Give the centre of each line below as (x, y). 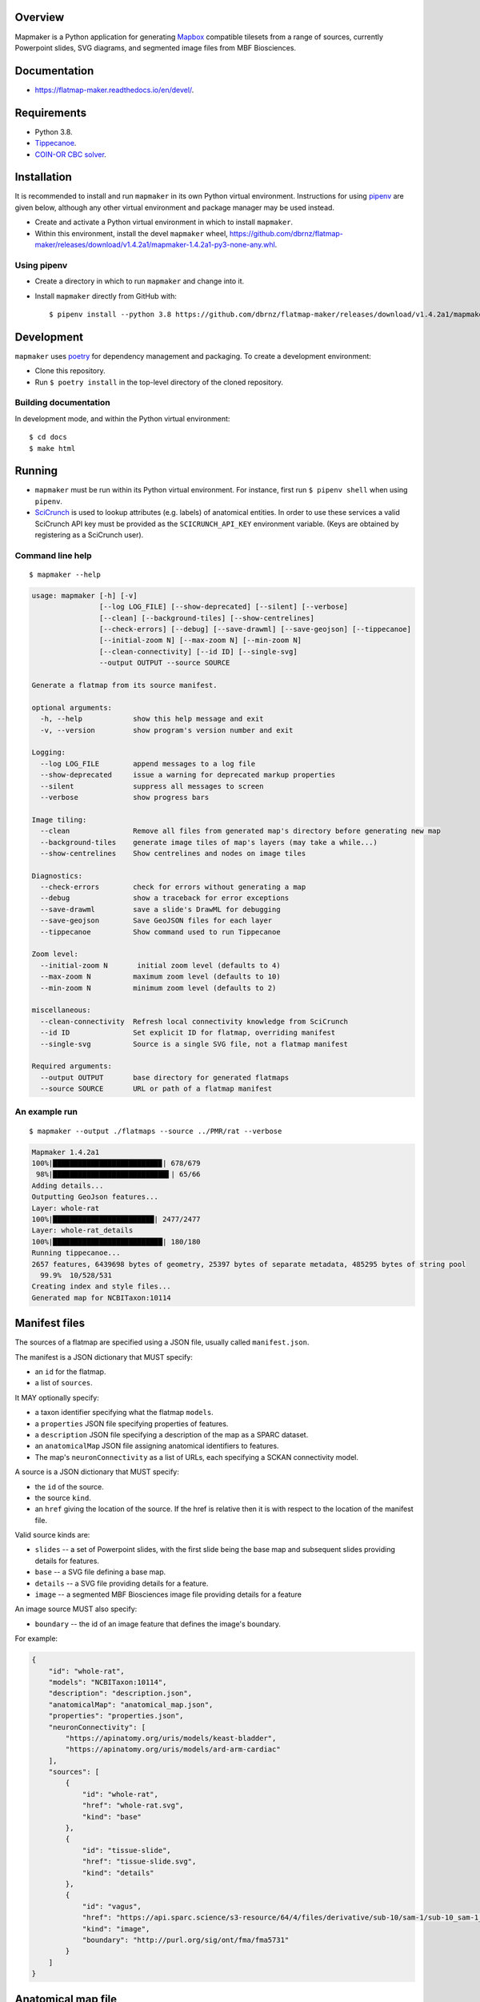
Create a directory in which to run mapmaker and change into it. (140, 281)
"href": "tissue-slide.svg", (139, 1861)
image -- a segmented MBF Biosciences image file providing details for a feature (168, 1594)
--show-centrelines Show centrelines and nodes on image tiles (173, 853)
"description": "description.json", (120, 1693)
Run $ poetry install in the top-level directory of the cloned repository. (159, 382)
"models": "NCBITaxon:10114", (108, 1682)
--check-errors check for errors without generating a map (173, 887)
